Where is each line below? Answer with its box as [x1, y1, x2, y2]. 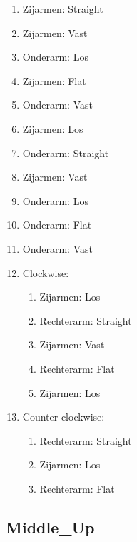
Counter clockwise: [22, 409, 105, 424]
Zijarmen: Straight [22, 1, 103, 16]
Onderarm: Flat [22, 217, 92, 232]
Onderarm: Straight [22, 145, 109, 160]
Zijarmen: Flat [22, 73, 86, 88]
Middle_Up [6, 516, 95, 538]
